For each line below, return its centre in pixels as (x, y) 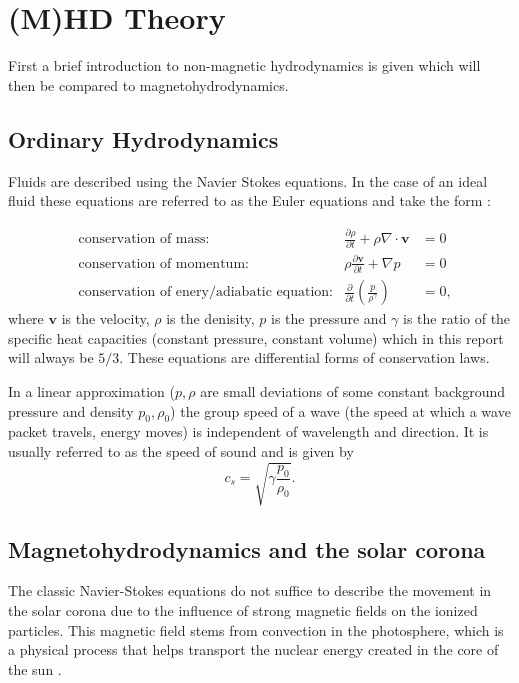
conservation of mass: (144, 239)
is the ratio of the (457, 318)
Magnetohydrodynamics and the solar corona (247, 548)
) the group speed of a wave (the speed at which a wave (340, 410)
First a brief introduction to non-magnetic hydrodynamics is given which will (244, 65)
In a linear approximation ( (91, 391)
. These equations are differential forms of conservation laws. (304, 357)
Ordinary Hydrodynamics (143, 138)
